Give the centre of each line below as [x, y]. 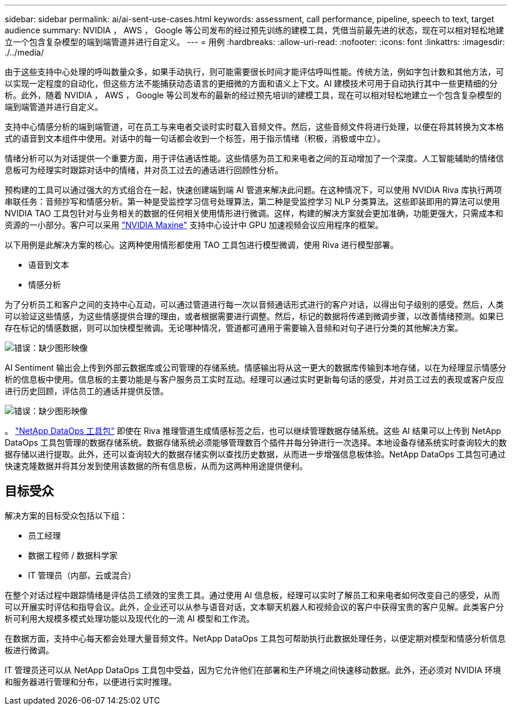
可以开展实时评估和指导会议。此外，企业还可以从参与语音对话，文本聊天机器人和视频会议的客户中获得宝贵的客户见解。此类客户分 [254, 606]
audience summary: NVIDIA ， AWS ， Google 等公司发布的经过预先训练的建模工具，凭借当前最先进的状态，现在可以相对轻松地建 [255, 30]
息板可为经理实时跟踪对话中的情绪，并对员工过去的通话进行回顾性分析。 [144, 170]
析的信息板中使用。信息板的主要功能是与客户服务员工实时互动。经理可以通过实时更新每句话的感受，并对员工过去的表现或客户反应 [254, 379]
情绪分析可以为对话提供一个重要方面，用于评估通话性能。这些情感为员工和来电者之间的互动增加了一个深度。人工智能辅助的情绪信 [254, 158]
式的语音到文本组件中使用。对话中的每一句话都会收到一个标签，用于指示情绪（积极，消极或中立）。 [195, 138]
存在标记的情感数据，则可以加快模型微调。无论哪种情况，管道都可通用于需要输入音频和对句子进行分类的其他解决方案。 [234, 328]
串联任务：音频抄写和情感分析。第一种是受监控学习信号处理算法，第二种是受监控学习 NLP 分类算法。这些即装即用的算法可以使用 [252, 201]
